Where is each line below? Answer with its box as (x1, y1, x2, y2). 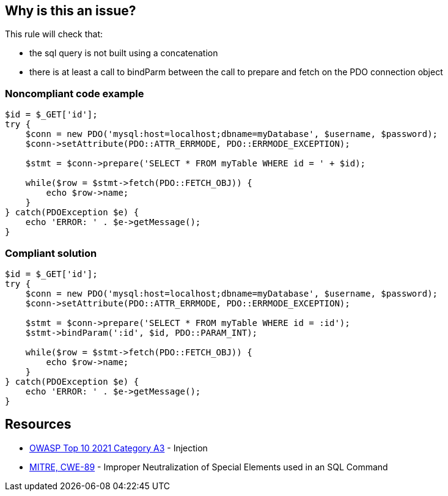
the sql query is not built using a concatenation (29, 48, 218, 59)
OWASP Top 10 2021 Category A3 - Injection (29, 442, 208, 453)
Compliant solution (5, 246, 97, 259)
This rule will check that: (5, 29, 103, 40)
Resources (5, 416, 72, 432)
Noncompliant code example (5, 87, 144, 100)
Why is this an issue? (5, 3, 136, 18)
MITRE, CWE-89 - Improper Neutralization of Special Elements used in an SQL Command (29, 461, 388, 472)
